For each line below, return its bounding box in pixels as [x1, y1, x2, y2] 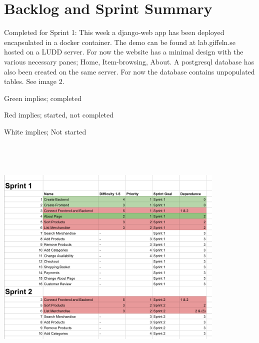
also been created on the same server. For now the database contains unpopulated [4, 66, 255, 76]
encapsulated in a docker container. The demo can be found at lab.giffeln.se [4, 36, 236, 47]
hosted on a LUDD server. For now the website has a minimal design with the [4, 46, 243, 57]
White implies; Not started [4, 126, 86, 136]
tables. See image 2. [4, 76, 64, 86]
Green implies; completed [4, 92, 81, 103]
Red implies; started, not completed [4, 109, 113, 120]
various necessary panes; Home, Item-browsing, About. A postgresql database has [4, 56, 254, 66]
